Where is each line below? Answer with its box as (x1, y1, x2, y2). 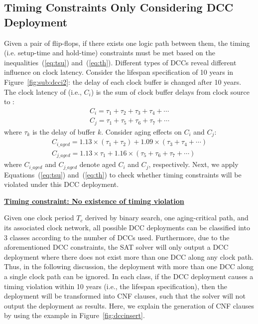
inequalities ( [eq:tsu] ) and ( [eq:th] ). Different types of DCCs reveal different (4, 57, 237, 67)
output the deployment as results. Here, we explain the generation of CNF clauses (4, 300, 254, 311)
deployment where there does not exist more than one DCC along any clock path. (4, 251, 254, 262)
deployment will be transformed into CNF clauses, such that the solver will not (4, 291, 246, 301)
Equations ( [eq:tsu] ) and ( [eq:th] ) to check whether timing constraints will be (4, 169, 242, 179)
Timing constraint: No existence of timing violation (4, 195, 184, 206)
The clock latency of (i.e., (4, 86, 82, 97)
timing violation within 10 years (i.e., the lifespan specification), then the (4, 281, 227, 291)
